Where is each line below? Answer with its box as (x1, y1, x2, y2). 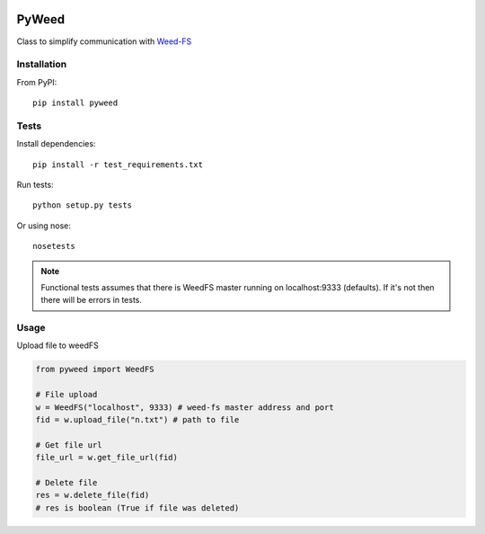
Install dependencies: (16, 138, 96, 149)
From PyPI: (16, 76, 57, 87)
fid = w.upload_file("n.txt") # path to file (35, 414, 240, 424)
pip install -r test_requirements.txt (32, 159, 204, 170)
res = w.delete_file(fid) (35, 490, 150, 501)
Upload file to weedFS (16, 340, 99, 351)
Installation (16, 58, 67, 71)
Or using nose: (16, 220, 72, 231)
